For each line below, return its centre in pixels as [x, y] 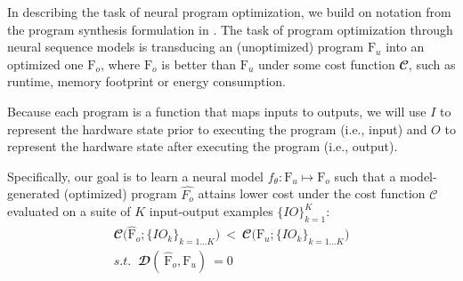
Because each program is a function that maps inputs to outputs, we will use [217, 111]
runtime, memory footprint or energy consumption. [146, 81]
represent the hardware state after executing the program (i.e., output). [203, 146]
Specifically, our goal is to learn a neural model [135, 176]
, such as [432, 64]
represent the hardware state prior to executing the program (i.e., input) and [217, 128]
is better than [199, 64]
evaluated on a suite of [69, 211]
